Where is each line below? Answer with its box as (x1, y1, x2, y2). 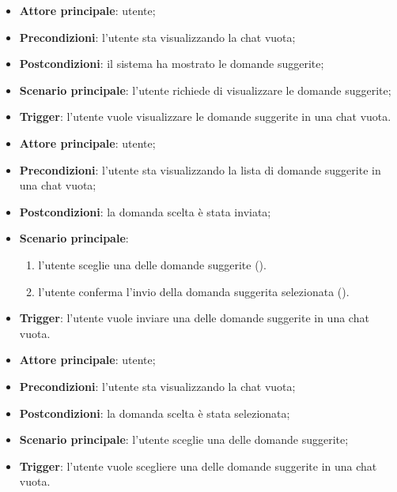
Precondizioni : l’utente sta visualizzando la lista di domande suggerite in (19, 161, 381, 178)
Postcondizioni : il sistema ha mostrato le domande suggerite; (19, 55, 324, 72)
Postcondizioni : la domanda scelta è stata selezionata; (19, 404, 290, 421)
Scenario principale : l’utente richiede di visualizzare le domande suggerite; (19, 81, 391, 98)
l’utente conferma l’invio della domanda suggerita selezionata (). (38, 283, 350, 299)
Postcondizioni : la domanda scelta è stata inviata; (19, 203, 271, 220)
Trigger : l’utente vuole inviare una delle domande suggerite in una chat (19, 310, 369, 326)
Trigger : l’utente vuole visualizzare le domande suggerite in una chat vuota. (19, 108, 391, 125)
